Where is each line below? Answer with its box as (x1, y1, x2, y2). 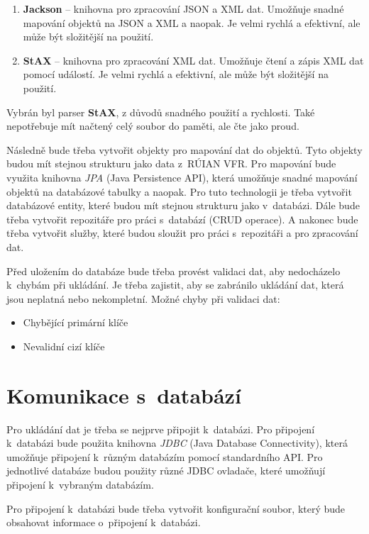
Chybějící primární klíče (23, 315, 128, 330)
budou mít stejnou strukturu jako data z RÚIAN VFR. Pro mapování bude (6, 156, 336, 171)
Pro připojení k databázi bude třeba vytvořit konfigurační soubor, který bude (6, 501, 346, 516)
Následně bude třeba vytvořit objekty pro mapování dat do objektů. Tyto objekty (6, 142, 363, 157)
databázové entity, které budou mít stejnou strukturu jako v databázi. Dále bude (6, 198, 360, 213)
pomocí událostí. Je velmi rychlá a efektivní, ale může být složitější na (23, 67, 329, 82)
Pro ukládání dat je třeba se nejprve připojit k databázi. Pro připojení (6, 421, 315, 436)
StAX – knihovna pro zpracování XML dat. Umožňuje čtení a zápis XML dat (23, 52, 364, 67)
